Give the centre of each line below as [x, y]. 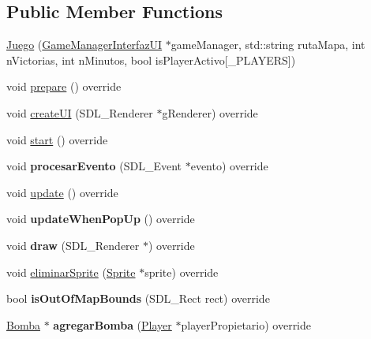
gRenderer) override [210, 112]
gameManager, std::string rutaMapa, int [268, 45]
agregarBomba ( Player [112, 324]
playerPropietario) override [246, 324]
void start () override [57, 139]
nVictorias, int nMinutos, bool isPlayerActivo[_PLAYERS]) [151, 60]
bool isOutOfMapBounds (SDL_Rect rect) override [138, 298]
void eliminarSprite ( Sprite [71, 272]
